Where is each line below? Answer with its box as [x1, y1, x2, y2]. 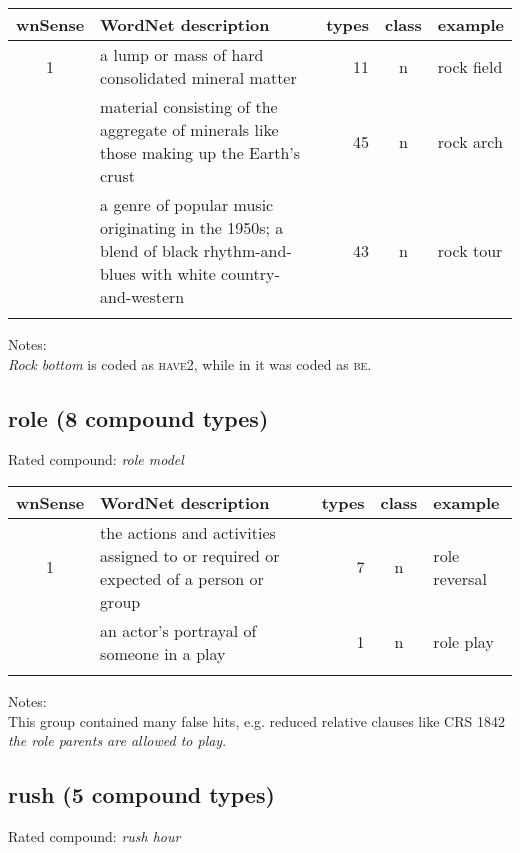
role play [433, 630, 494, 654]
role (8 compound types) [8, 402, 269, 433]
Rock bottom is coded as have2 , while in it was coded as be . [8, 353, 372, 374]
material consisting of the [100, 95, 278, 118]
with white [141, 262, 216, 285]
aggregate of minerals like [100, 118, 279, 141]
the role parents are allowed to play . [8, 730, 227, 751]
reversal [433, 566, 487, 590]
